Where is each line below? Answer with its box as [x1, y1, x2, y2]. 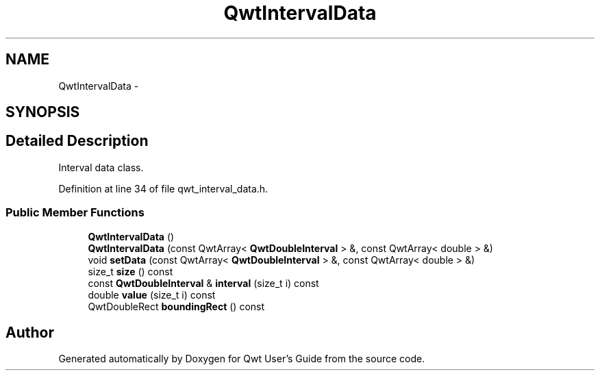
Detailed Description [5, 132, 149, 150]
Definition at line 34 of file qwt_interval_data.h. [58, 182, 268, 195]
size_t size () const [88, 265, 173, 277]
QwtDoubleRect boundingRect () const [88, 300, 265, 312]
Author [5, 324, 54, 342]
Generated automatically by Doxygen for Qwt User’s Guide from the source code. [58, 353, 425, 365]
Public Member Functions [5, 205, 145, 220]
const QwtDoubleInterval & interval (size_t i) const [88, 277, 319, 289]
